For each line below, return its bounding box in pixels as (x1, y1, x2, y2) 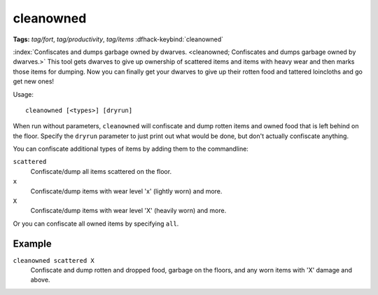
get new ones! (13, 77, 55, 85)
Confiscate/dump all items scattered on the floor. (30, 167, 171, 175)
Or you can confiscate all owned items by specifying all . (13, 219, 179, 228)
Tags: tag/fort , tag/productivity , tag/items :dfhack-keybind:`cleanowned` (13, 35, 224, 43)
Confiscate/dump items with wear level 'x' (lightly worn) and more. (30, 186, 223, 195)
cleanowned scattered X (13, 256, 94, 264)
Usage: (13, 90, 34, 98)
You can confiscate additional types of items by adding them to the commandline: (13, 144, 248, 153)
